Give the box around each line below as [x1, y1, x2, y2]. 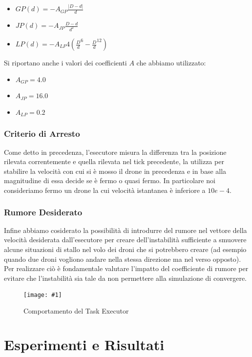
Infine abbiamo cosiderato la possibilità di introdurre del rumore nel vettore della [4, 225, 247, 235]
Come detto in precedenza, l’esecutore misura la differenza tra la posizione [4, 147, 227, 157]
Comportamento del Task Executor [23, 306, 129, 316]
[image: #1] [23, 292, 62, 299]
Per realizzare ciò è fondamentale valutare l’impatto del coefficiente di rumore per [4, 263, 249, 273]
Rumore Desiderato [4, 206, 83, 218]
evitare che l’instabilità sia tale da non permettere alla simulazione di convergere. [4, 273, 247, 283]
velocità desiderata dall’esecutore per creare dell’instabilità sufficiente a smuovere [4, 234, 247, 245]
